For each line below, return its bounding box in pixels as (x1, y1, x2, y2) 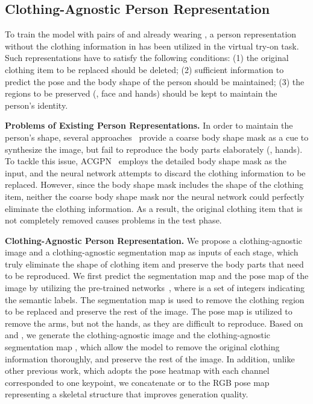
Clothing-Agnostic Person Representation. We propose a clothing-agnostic (5, 234, 303, 246)
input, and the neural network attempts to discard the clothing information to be (5, 166, 306, 179)
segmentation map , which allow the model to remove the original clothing (5, 341, 280, 353)
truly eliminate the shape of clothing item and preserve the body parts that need (5, 257, 304, 270)
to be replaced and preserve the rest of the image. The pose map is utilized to (5, 305, 292, 318)
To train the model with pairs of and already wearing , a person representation (5, 28, 297, 40)
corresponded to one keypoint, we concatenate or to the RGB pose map (5, 376, 270, 388)
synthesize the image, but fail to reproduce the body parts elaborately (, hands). (5, 143, 303, 155)
